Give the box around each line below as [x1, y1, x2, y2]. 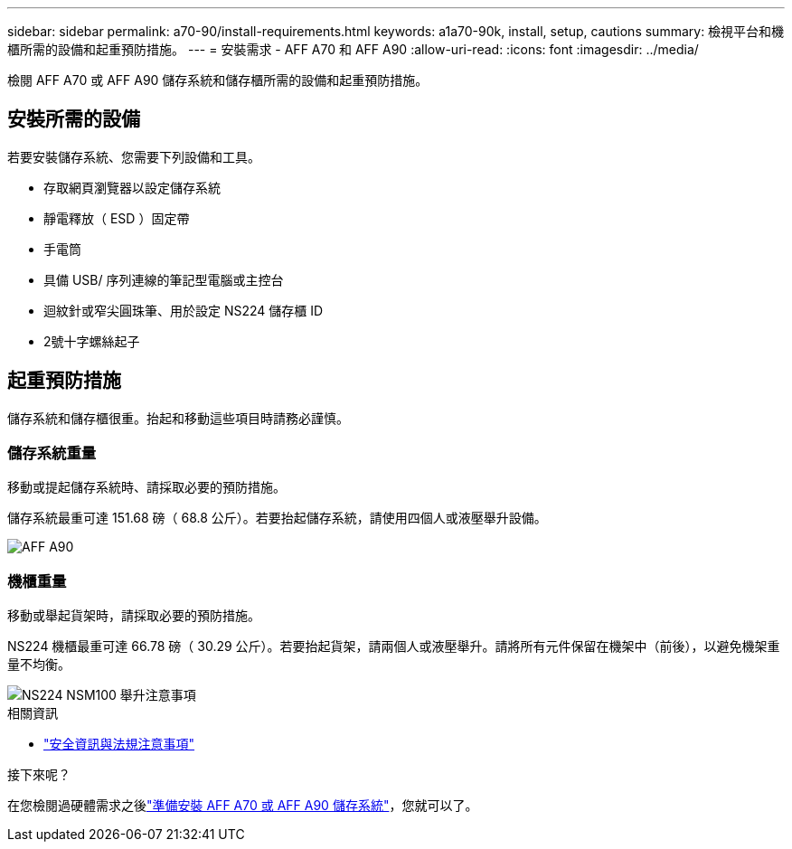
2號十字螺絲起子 [43, 333, 140, 349]
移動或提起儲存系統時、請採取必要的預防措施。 [7, 479, 286, 495]
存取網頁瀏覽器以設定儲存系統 [43, 179, 221, 195]
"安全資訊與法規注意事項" [43, 736, 195, 752]
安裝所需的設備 [7, 108, 140, 131]
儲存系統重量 [7, 444, 97, 463]
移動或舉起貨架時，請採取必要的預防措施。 [7, 608, 260, 624]
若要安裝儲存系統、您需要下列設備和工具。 [7, 148, 260, 165]
